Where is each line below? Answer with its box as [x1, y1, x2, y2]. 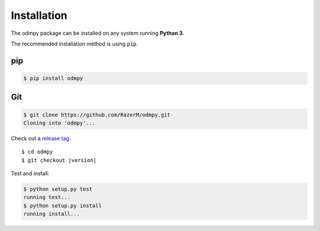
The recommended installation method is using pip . [11, 40, 139, 47]
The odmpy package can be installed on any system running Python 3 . [11, 30, 184, 37]
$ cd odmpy [21, 148, 53, 155]
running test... [23, 194, 71, 201]
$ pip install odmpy [23, 74, 83, 82]
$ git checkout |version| [21, 157, 97, 164]
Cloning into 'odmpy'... [23, 119, 96, 126]
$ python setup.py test [23, 186, 93, 193]
